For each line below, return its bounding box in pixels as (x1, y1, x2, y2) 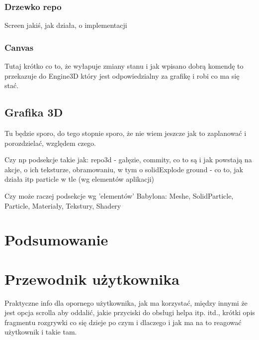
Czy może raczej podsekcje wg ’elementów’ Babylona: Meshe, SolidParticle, (4, 190, 234, 201)
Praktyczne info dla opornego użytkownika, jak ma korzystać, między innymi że (4, 297, 248, 308)
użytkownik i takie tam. (4, 327, 77, 337)
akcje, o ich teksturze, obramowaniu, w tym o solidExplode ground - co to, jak (4, 164, 243, 174)
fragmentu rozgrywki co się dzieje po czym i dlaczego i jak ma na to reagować (4, 317, 242, 327)
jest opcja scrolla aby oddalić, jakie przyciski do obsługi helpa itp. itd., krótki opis (4, 307, 255, 318)
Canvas (4, 41, 34, 53)
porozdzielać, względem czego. (4, 137, 96, 148)
